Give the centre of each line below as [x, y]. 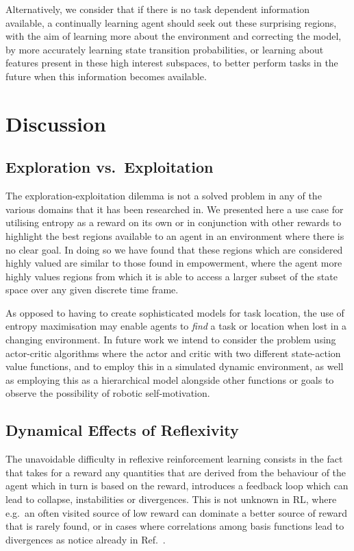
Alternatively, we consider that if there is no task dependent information [158, 9]
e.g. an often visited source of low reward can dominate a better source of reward [177, 512]
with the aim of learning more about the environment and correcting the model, [174, 36]
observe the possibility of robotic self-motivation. [108, 393]
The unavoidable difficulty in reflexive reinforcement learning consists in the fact [174, 459]
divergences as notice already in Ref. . [86, 539]
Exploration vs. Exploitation [110, 167]
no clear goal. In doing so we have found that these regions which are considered [174, 249]
